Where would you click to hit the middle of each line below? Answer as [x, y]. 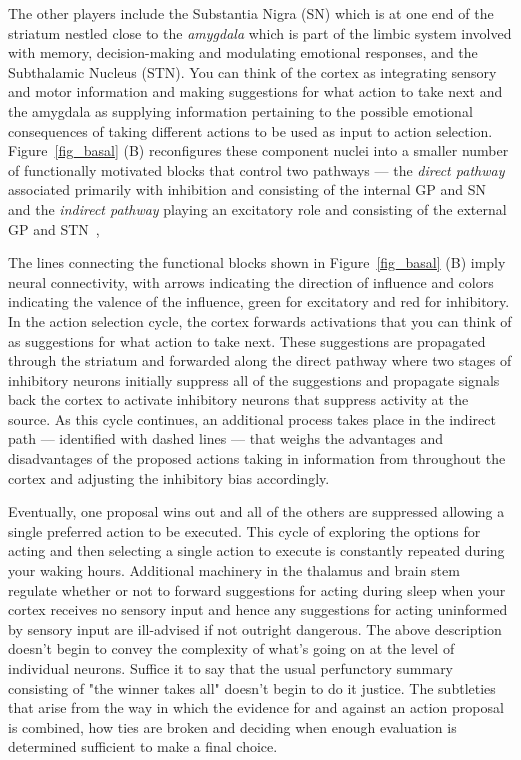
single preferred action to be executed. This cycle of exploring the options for [244, 530]
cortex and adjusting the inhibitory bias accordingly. [169, 477]
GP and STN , [54, 228]
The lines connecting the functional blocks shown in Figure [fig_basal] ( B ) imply [257, 262]
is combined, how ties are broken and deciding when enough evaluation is [232, 726]
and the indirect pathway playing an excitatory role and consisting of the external [257, 208]
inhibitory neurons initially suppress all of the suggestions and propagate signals [254, 379]
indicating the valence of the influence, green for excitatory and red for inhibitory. [259, 301]
